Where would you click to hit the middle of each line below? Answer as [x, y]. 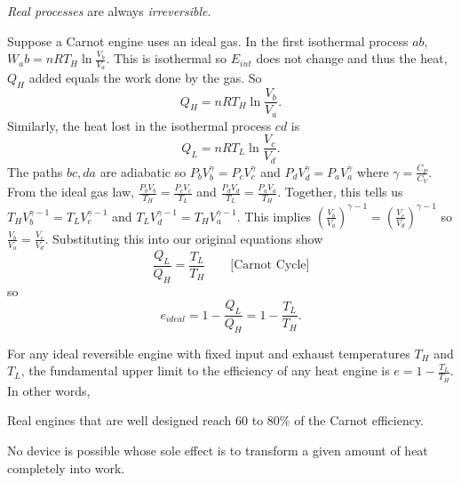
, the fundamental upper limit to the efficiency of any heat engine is [205, 370]
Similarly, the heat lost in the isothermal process [139, 125]
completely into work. [66, 467]
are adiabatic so [143, 171]
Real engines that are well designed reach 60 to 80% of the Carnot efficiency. [216, 420]
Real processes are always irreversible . [109, 11]
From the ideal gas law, [71, 192]
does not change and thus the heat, [352, 58]
